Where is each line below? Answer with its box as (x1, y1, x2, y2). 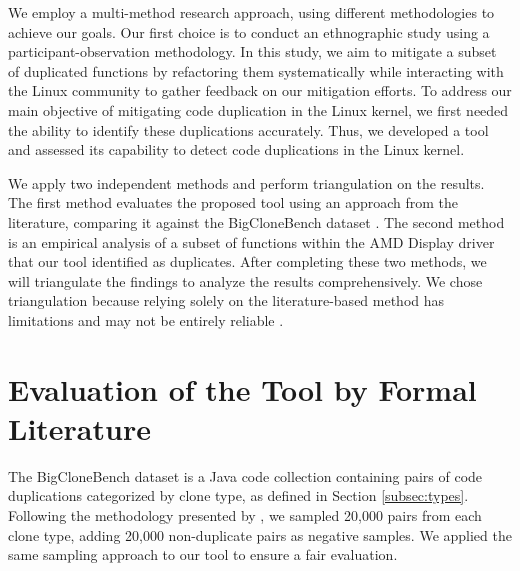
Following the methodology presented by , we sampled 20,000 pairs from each (8, 505, 482, 525)
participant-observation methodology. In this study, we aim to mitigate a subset (8, 41, 497, 62)
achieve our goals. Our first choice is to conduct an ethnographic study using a (8, 21, 490, 42)
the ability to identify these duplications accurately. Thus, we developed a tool (8, 119, 489, 140)
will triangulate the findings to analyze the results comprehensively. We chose (8, 270, 483, 291)
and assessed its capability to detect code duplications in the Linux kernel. (8, 139, 465, 160)
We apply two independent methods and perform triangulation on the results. (8, 172, 485, 193)
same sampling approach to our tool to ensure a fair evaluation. (8, 544, 398, 565)
